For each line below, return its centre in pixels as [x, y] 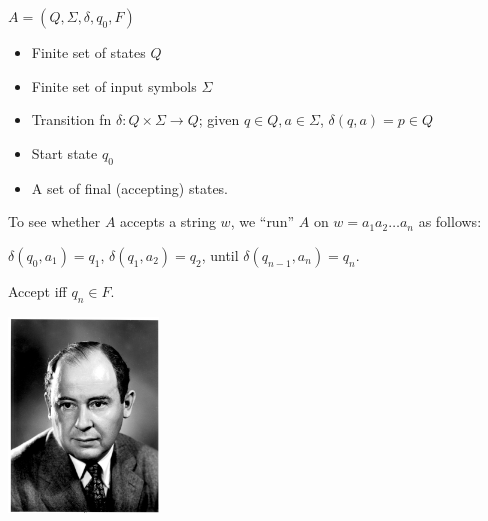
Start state [64, 152]
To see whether [54, 221]
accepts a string [168, 221]
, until [220, 254]
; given [219, 119]
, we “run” [262, 221]
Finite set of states [88, 52]
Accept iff [37, 290]
